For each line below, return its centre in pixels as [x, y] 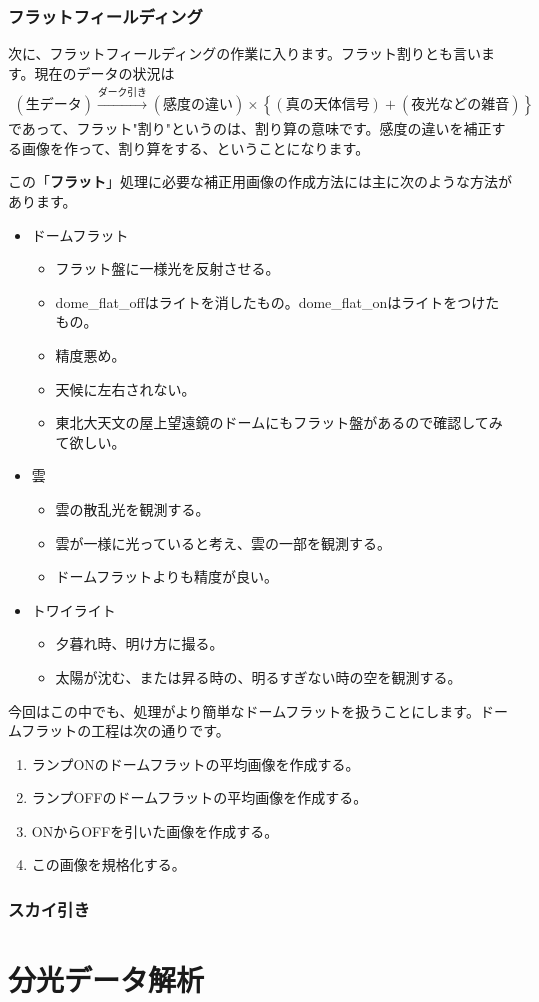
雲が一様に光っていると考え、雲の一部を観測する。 [223, 542]
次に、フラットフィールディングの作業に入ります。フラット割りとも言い [244, 53]
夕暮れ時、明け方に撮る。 [139, 643]
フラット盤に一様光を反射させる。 [167, 268]
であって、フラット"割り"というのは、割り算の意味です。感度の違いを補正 [250, 128]
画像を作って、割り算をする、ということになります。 [195, 147]
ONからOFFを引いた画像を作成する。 [155, 830]
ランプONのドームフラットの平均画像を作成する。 [195, 763]
